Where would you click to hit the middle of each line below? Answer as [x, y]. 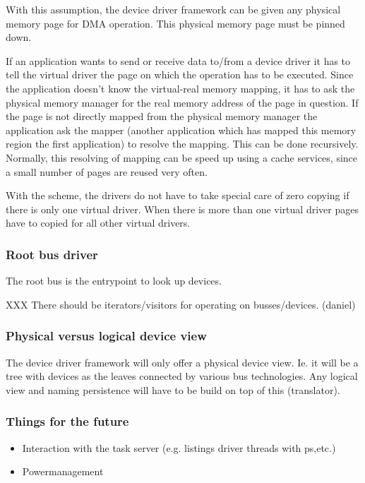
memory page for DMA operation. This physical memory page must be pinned [175, 23]
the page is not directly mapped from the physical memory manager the [162, 116]
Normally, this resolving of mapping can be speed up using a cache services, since [182, 157]
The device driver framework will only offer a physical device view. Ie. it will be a [182, 362]
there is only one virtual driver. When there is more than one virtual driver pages [182, 209]
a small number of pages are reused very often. [107, 171]
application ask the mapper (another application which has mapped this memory [181, 130]
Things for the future [67, 421]
